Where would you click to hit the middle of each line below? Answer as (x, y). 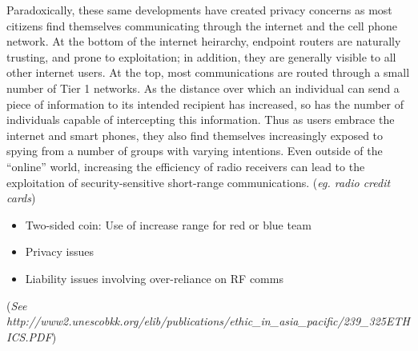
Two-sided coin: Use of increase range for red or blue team (168, 224)
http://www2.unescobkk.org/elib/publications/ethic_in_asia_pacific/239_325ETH (208, 321)
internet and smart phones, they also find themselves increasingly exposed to (195, 135)
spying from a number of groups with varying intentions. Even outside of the (195, 151)
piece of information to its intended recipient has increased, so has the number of (205, 104)
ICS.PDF (29, 336)
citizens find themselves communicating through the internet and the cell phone (202, 25)
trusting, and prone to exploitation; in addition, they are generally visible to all (201, 56)
